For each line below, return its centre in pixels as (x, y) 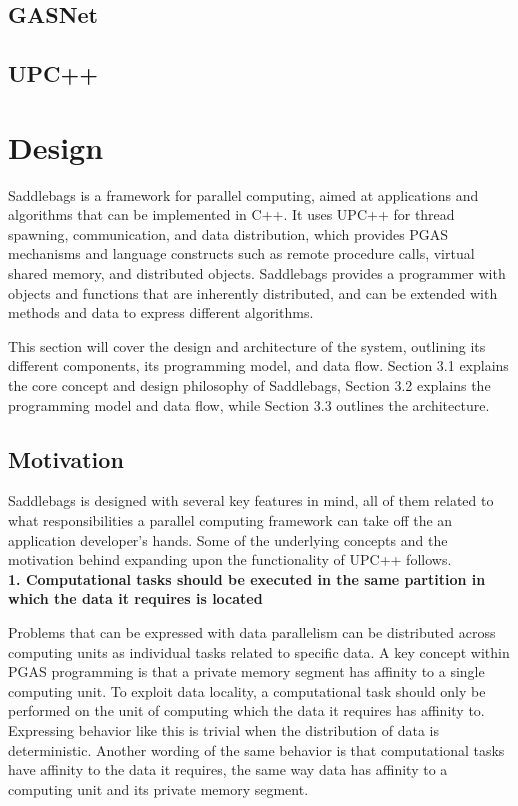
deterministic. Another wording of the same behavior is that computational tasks (256, 749)
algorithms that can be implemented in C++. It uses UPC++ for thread (231, 214)
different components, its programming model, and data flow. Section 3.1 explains (258, 365)
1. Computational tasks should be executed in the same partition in (247, 578)
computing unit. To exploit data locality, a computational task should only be (247, 690)
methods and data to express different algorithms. (161, 312)
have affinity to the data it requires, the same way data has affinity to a (228, 769)
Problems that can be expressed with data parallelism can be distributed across (252, 631)
